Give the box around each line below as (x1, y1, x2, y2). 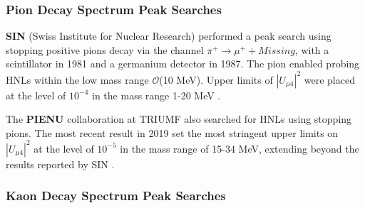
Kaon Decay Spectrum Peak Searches (6, 187, 226, 204)
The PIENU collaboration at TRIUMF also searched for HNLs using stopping (6, 111, 352, 126)
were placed (304, 72, 355, 87)
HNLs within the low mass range (6, 72, 149, 87)
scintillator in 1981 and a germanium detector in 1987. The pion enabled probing (6, 56, 360, 71)
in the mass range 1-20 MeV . (92, 87, 221, 102)
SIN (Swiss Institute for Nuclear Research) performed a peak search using (6, 28, 331, 43)
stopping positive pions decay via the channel (6, 42, 204, 57)
